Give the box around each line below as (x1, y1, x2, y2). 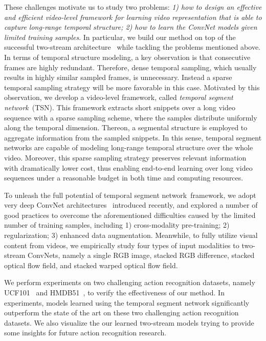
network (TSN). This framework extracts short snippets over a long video (4, 102, 235, 112)
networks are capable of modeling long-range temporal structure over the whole (4, 142, 253, 153)
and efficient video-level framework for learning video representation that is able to (4, 11, 262, 22)
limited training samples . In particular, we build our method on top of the (4, 31, 236, 42)
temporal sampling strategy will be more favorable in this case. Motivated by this (4, 82, 260, 92)
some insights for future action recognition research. (4, 327, 167, 338)
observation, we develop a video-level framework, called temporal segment (4, 92, 233, 103)
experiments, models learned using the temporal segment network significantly (4, 297, 250, 308)
